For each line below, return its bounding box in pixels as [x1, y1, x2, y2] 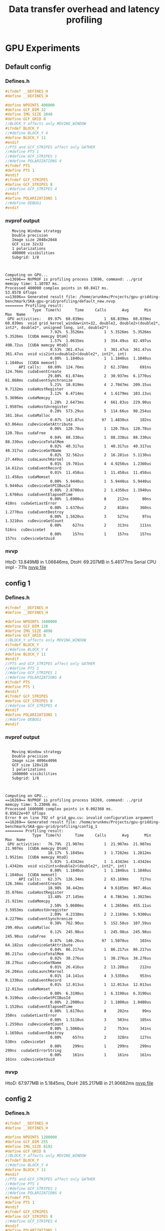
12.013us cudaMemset [5, 987, 51, 992]
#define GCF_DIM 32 [5, 107, 46, 112]
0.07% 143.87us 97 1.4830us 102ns [50, 418, 151, 423]
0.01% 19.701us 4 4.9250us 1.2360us [50, 461, 151, 466]
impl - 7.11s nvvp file [5, 564, 47, 570]
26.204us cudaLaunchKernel [5, 969, 64, 974]
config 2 [5, 1094, 32, 1103]
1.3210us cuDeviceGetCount [5, 519, 64, 524]
